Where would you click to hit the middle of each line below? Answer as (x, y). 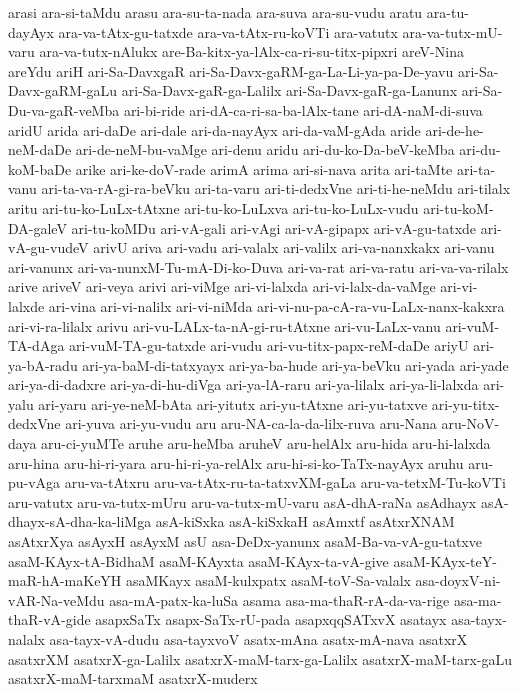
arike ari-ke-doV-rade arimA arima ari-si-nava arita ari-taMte (264, 168)
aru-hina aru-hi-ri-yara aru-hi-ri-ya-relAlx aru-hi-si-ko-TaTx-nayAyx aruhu (236, 462)
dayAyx (31, 31)
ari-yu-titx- (465, 403)
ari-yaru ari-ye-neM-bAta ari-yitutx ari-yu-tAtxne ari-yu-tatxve (233, 403)
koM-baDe (40, 168)
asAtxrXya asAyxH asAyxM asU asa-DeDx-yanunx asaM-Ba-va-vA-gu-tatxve (245, 541)
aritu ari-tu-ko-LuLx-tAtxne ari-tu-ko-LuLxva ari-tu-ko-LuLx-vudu (213, 207)
